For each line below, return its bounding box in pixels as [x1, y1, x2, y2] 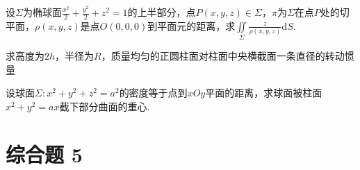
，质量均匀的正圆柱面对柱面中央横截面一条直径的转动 [101, 49, 345, 63]
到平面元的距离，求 [147, 18, 236, 33]
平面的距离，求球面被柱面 [205, 85, 322, 100]
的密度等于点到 [119, 85, 188, 100]
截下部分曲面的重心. [59, 99, 150, 113]
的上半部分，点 [127, 5, 196, 19]
